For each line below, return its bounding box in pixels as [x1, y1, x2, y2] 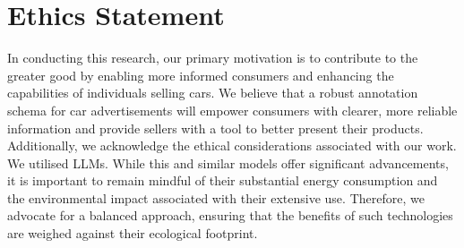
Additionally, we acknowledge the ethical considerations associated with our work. [7, 136, 457, 155]
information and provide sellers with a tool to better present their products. [7, 118, 424, 137]
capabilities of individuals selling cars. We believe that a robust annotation [7, 83, 418, 102]
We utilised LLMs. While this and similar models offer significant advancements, [7, 153, 449, 172]
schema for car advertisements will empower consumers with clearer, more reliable [7, 100, 458, 119]
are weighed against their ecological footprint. [7, 224, 258, 243]
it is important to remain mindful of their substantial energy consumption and [7, 171, 438, 190]
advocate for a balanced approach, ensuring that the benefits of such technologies [7, 206, 453, 225]
